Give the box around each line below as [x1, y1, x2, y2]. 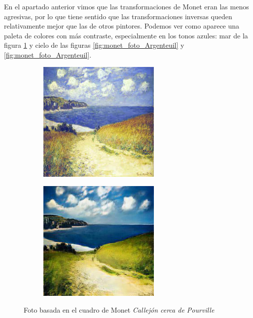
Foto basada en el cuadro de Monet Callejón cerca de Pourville [24, 304, 215, 315]
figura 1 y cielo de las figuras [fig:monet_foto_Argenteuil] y [4, 40, 184, 50]
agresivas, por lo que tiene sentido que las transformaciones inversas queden [4, 11, 232, 21]
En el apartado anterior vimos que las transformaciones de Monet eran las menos [4, 1, 249, 11]
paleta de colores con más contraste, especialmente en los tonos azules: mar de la [4, 30, 248, 40]
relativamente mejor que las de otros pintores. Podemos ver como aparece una [4, 21, 240, 31]
